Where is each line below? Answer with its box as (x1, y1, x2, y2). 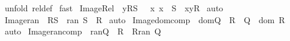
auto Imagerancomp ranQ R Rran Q (4, 25, 161, 37)
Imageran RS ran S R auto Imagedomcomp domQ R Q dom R (4, 13, 285, 26)
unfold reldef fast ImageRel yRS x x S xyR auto (4, 2, 223, 14)
